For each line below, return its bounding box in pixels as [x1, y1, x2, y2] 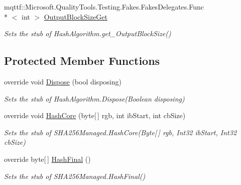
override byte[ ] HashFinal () [4, 153, 91, 164]
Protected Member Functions [4, 53, 160, 68]
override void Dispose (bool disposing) [4, 76, 122, 86]
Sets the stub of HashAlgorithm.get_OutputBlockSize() [4, 28, 171, 39]
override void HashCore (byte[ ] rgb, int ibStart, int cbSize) [4, 110, 186, 121]
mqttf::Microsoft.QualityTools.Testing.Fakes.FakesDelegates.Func [4, 2, 204, 12]
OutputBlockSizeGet [44, 11, 108, 22]
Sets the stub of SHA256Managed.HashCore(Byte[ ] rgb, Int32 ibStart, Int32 [4, 127, 237, 137]
